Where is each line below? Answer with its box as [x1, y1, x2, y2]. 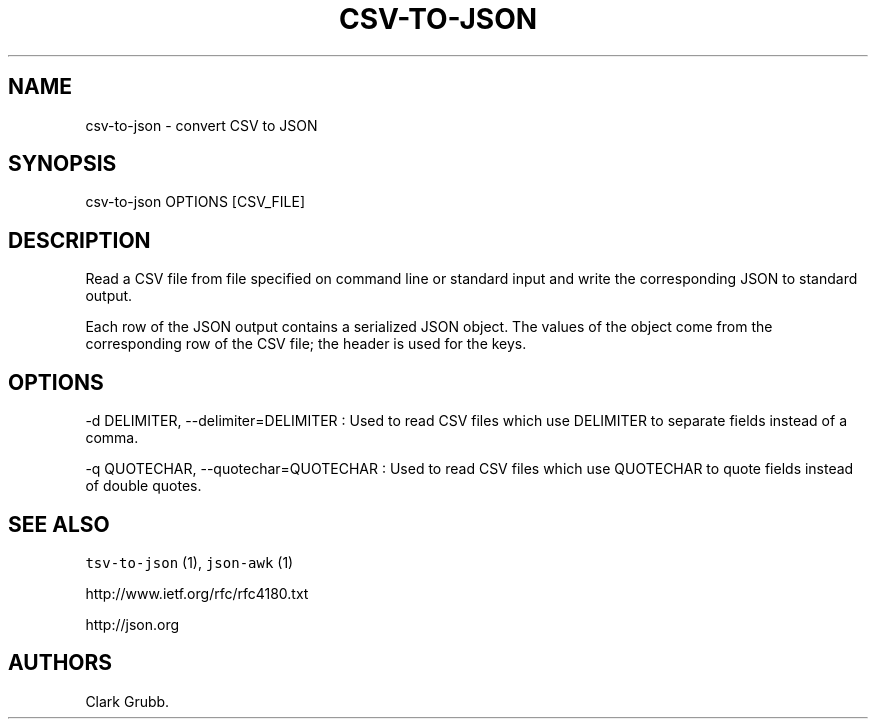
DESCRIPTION [8, 227, 151, 253]
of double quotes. [85, 477, 202, 495]
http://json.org [85, 615, 180, 633]
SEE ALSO [8, 511, 110, 537]
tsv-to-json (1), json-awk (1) [85, 553, 294, 571]
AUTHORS [8, 650, 113, 676]
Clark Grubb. [85, 692, 170, 710]
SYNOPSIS [8, 151, 117, 177]
